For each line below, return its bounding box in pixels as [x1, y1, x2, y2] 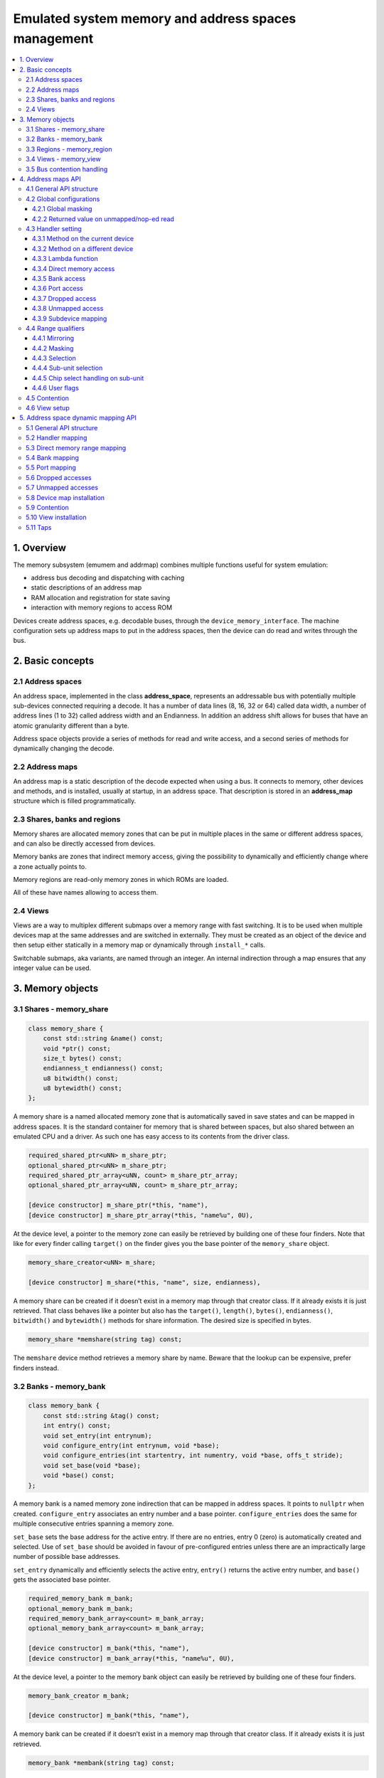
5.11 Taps [26, 523, 52, 531]
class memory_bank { [28, 1402, 100, 1410]
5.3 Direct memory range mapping [26, 443, 127, 452]
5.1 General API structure [26, 423, 98, 432]
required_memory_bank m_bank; [28, 1595, 134, 1603]
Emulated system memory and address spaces [13, 11, 297, 26]
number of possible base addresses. [13, 1553, 121, 1561]
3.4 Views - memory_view [26, 155, 101, 164]
